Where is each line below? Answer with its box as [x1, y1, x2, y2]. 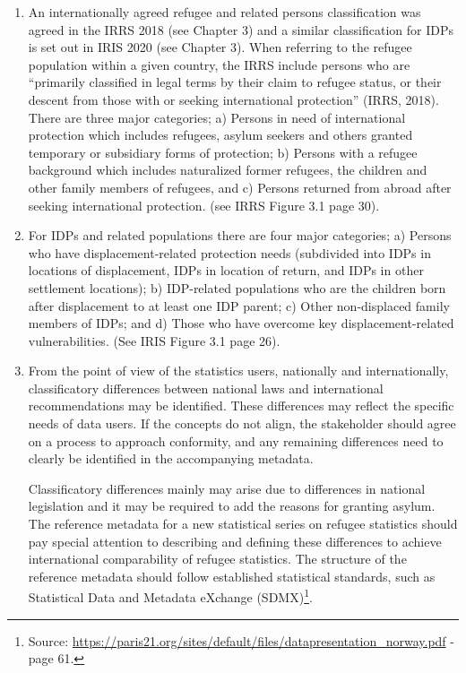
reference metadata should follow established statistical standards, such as [28, 566, 436, 585]
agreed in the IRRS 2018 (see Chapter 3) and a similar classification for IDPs [28, 20, 453, 39]
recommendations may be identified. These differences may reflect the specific [28, 396, 454, 415]
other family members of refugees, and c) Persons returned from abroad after [28, 177, 452, 196]
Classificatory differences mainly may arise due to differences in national [28, 479, 426, 497]
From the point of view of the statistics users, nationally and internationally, [28, 361, 449, 380]
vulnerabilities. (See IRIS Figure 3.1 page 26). [28, 331, 280, 349]
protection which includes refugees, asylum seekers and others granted [28, 125, 413, 144]
